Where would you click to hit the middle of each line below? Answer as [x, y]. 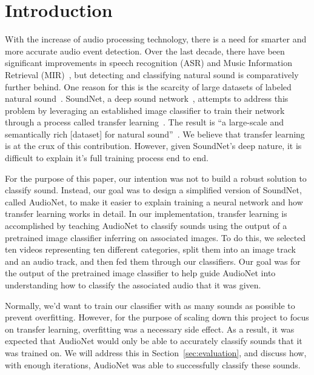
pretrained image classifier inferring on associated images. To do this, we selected [155, 237]
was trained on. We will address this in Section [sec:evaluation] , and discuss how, [156, 352]
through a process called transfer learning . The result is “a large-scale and [145, 122]
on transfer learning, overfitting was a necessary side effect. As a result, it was [150, 329]
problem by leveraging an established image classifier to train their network [145, 110]
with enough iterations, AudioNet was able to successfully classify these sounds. [153, 364]
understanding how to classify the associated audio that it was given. [133, 285]
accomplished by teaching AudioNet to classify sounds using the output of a [146, 226]
